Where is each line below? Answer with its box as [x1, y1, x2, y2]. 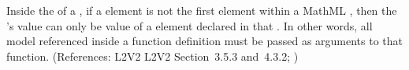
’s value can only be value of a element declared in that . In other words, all [6, 17, 373, 33]
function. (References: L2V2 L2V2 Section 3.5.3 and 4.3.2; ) [6, 47, 299, 64]
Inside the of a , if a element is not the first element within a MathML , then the [6, 2, 397, 18]
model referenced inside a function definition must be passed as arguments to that [6, 33, 403, 49]
